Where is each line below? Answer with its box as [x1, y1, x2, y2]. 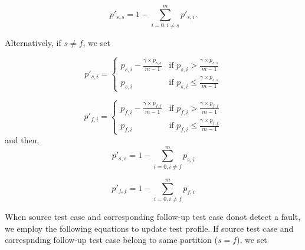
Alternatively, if [5, 37, 61, 49]
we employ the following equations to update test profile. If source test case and [5, 222, 294, 234]
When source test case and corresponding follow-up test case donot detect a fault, [5, 210, 301, 222]
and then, [5, 134, 40, 146]
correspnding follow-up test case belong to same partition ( [5, 233, 218, 246]
